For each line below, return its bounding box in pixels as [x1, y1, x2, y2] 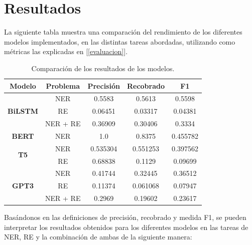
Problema [46, 80, 80, 91]
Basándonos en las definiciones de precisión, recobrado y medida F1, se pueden [4, 212, 246, 222]
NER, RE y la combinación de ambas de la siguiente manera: [4, 231, 192, 242]
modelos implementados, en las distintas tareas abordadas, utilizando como [4, 36, 235, 47]
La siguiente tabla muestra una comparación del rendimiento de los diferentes [4, 27, 242, 37]
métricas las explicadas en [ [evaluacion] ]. [4, 46, 128, 57]
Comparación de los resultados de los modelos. [31, 63, 175, 73]
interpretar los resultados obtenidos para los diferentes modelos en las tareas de [4, 221, 248, 232]
